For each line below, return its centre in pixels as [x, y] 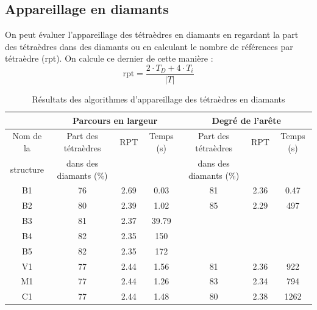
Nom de [27, 136]
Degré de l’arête [246, 120]
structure [27, 169]
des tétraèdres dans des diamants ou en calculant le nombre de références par [149, 46]
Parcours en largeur [115, 120]
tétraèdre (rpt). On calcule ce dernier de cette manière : [109, 58]
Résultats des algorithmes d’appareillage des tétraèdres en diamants [158, 99]
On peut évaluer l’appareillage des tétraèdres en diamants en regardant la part [152, 34]
